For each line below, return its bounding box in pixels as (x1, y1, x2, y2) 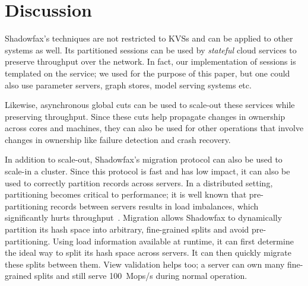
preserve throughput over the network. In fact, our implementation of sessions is (5, 55, 296, 68)
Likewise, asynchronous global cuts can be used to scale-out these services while (5, 98, 295, 111)
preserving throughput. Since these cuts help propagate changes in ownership (5, 110, 285, 122)
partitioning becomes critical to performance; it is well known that (5, 188, 247, 201)
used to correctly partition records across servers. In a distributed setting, (5, 176, 273, 189)
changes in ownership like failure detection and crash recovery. (5, 133, 231, 145)
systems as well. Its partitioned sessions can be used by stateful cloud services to (5, 43, 297, 56)
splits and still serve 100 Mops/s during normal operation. (34, 269, 247, 282)
